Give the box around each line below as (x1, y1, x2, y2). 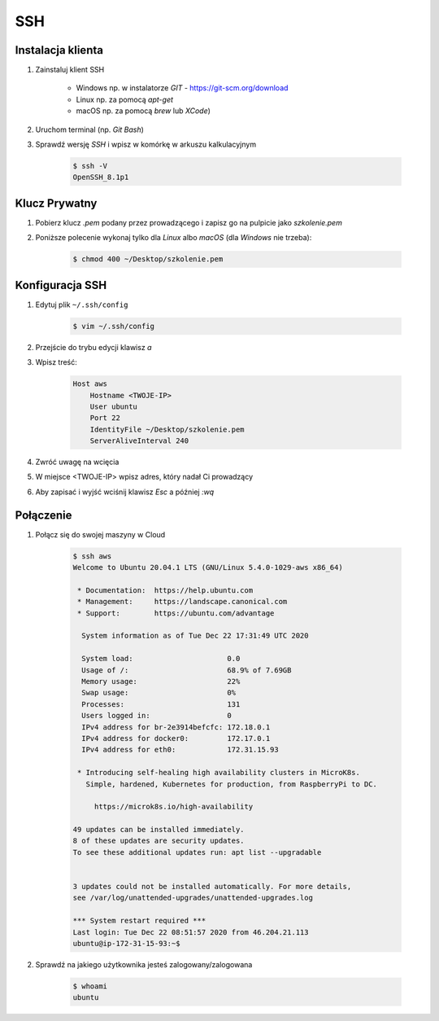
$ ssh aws (72, 551, 112, 561)
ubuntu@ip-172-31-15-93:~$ (72, 939, 180, 948)
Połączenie (15, 508, 72, 522)
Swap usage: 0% (81, 688, 236, 698)
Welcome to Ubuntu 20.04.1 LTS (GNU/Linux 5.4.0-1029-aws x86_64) (72, 563, 343, 572)
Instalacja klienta (15, 43, 103, 57)
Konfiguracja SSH (15, 278, 107, 292)
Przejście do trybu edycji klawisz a (35, 342, 152, 352)
